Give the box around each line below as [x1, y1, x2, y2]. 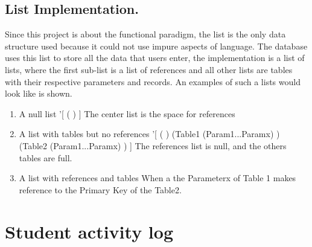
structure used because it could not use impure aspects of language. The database [5, 39, 308, 52]
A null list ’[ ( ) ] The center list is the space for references [19, 107, 235, 120]
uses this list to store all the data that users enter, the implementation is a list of [5, 51, 305, 64]
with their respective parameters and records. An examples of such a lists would [5, 75, 301, 88]
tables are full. [19, 151, 72, 164]
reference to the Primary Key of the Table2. [19, 183, 182, 196]
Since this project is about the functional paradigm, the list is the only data [5, 28, 286, 40]
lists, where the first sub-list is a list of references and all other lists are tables [5, 63, 293, 75]
